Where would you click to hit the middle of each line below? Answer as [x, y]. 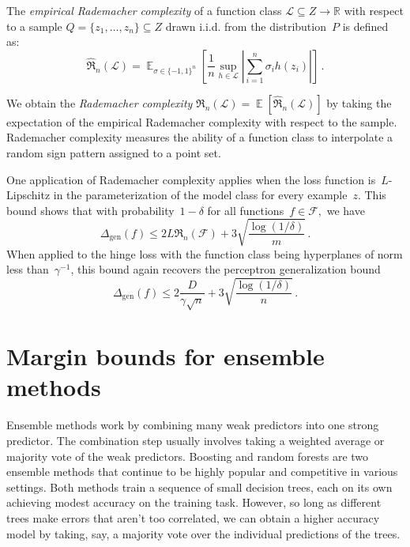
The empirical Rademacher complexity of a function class [144, 10]
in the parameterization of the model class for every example [200, 195]
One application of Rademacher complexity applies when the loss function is [191, 179]
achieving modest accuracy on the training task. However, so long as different [194, 502]
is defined [365, 26]
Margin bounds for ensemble [166, 356]
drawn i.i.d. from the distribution [246, 26]
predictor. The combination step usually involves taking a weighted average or [196, 440]
